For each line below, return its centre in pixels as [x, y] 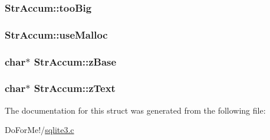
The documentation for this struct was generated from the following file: [135, 110]
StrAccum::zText [75, 88]
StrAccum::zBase [75, 61]
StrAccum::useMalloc [56, 34]
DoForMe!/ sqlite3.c [39, 130]
